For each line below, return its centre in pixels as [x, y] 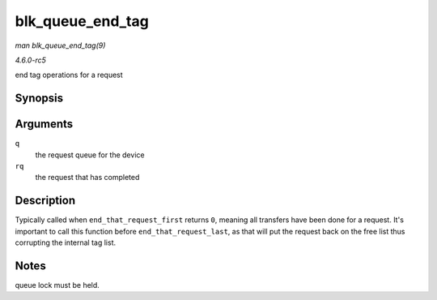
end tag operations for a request [69, 75]
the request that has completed [87, 178]
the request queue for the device [90, 155]
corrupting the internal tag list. [66, 242]
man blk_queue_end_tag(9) [60, 45]
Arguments [44, 124]
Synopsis [39, 99]
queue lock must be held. [57, 285]
